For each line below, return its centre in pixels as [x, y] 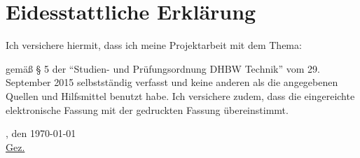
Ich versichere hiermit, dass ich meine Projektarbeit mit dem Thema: [154, 45]
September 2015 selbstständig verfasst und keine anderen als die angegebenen [172, 82]
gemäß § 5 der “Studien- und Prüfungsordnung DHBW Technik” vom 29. [163, 68]
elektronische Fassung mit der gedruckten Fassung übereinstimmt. [147, 109]
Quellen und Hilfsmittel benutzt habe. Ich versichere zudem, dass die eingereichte [180, 95]
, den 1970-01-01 [41, 133]
